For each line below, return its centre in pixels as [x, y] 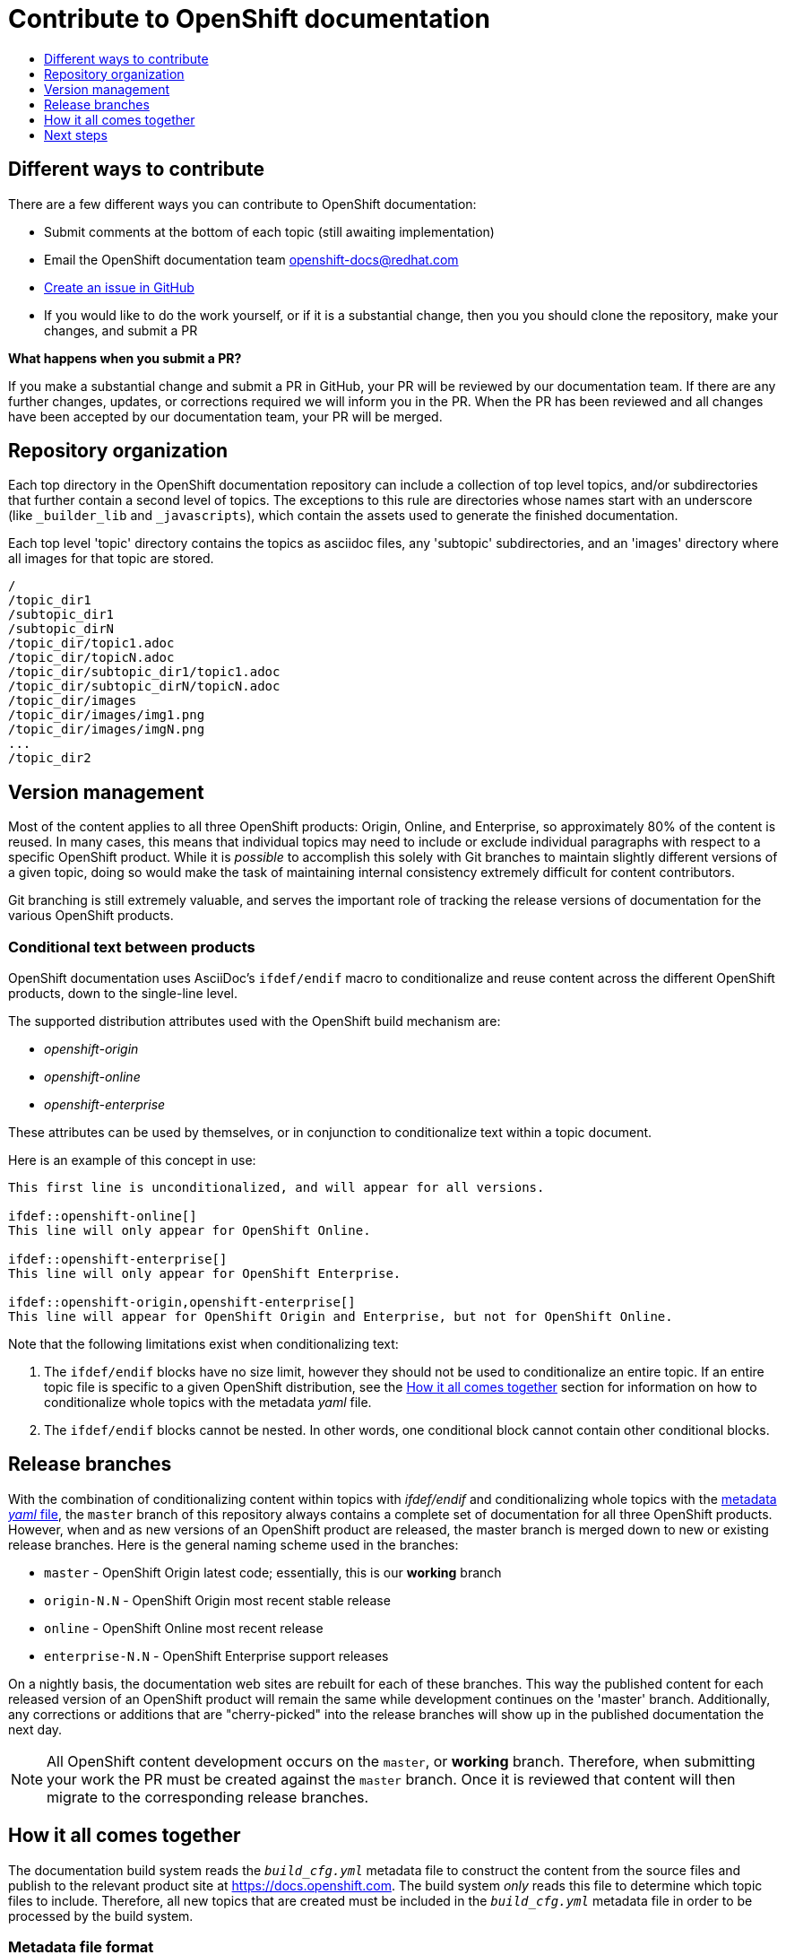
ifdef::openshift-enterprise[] [118, 1260]
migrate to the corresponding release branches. [208, 1797]
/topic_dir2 [50, 758]
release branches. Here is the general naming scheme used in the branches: [233, 1544]
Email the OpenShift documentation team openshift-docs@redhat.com [251, 259]
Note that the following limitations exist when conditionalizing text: [203, 1344]
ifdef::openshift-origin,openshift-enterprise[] [182, 1303]
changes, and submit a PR [121, 330]
